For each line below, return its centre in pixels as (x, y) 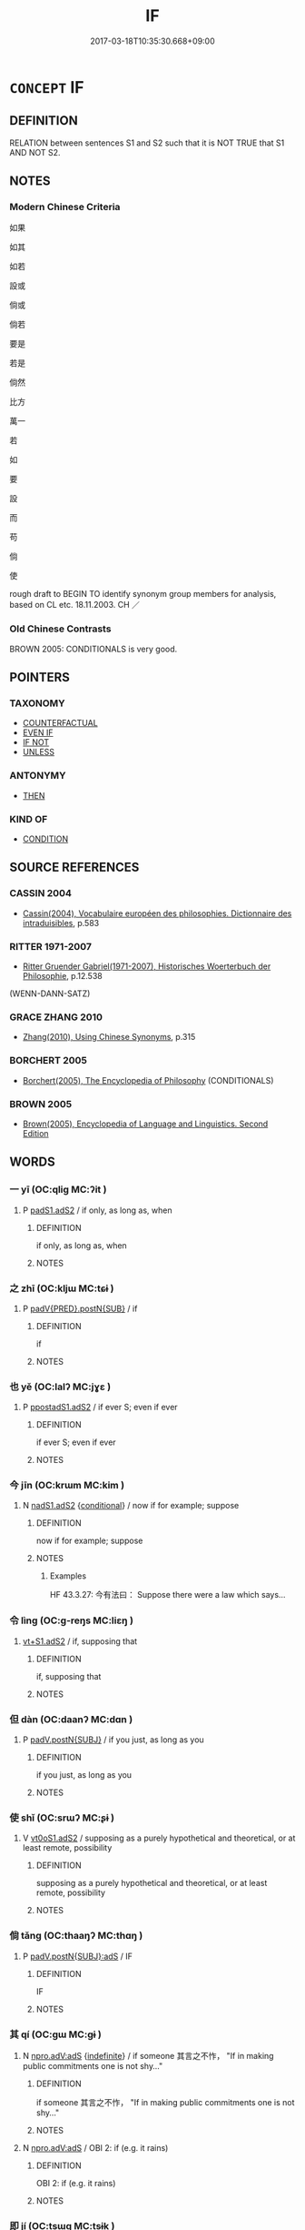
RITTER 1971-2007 (51, 946)
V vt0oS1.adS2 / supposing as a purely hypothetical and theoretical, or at (159, 1838)
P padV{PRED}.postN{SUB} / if (80, 1308)
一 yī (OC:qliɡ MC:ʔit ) (58, 1190)
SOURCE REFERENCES (74, 868)
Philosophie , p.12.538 (62, 976)
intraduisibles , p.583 (61, 923)
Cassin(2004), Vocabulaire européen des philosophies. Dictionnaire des (157, 913)
